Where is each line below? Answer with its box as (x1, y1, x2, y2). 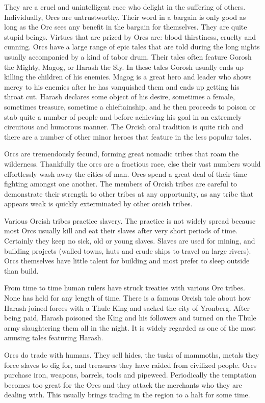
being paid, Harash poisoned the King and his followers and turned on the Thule (4, 312, 256, 323)
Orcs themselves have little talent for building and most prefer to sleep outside (4, 255, 250, 266)
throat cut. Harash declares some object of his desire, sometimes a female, (4, 91, 235, 102)
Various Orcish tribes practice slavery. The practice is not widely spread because (4, 215, 256, 226)
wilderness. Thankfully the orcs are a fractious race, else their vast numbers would (4, 158, 261, 169)
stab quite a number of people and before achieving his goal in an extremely (4, 111, 242, 122)
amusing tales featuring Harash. (4, 332, 103, 343)
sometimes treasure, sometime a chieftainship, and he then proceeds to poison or (4, 101, 256, 112)
